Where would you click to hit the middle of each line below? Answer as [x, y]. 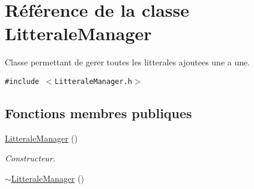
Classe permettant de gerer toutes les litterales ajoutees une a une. [128, 62]
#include [22, 81]
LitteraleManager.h [93, 81]
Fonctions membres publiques [98, 112]
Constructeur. [30, 158]
